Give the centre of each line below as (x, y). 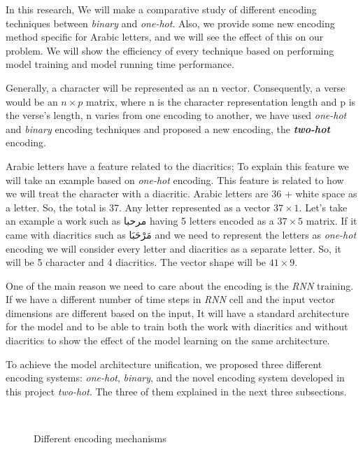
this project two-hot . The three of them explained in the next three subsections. (176, 391)
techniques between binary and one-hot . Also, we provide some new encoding (170, 23)
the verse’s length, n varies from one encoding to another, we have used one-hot (176, 115)
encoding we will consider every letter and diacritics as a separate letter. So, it (174, 248)
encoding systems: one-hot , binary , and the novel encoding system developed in (175, 378)
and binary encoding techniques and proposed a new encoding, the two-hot (168, 128)
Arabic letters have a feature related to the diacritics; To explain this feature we (177, 166)
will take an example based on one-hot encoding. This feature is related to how (175, 180)
